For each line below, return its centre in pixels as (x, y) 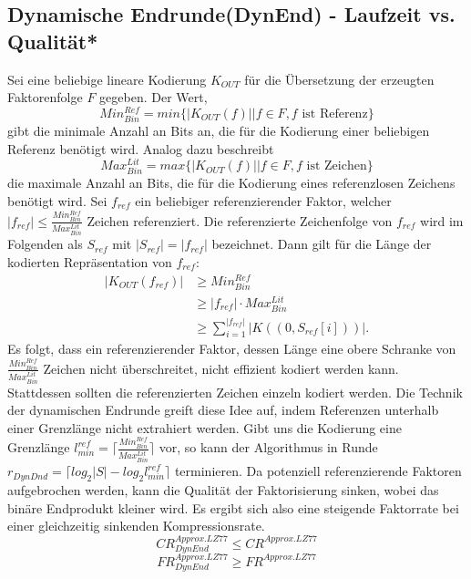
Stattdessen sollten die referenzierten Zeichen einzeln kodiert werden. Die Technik (235, 392)
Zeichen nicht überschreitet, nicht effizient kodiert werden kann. (221, 368)
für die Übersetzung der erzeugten (339, 79)
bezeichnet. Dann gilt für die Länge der (322, 244)
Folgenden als (45, 244)
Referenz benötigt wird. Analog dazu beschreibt (141, 148)
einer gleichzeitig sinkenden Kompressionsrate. (136, 526)
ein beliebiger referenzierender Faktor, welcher (263, 201)
